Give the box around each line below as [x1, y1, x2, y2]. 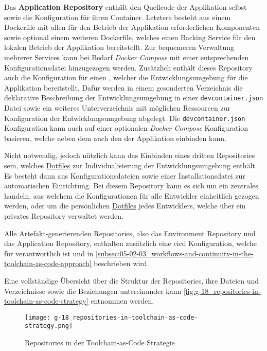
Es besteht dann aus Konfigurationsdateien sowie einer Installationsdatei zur [4, 170, 245, 181]
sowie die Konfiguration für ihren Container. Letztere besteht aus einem [4, 11, 231, 22]
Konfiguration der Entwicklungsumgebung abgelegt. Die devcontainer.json [4, 112, 245, 123]
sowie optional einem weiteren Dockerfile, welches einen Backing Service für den [4, 31, 256, 42]
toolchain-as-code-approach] [4, 258, 92, 269]
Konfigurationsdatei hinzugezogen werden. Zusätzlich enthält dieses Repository [4, 62, 253, 73]
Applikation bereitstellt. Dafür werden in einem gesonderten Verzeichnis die [4, 82, 243, 93]
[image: [25, 313, 51, 321]
